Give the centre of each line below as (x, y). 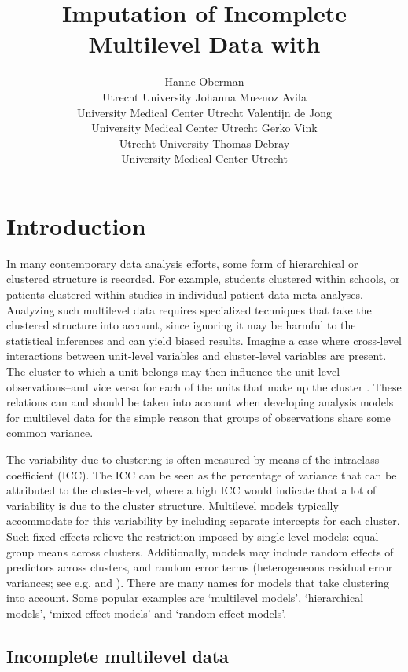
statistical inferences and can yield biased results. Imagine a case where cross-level (204, 340)
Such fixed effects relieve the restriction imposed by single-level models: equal (193, 536)
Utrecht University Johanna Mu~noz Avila (204, 96)
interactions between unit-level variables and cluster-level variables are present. (197, 356)
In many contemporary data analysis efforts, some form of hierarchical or (182, 263)
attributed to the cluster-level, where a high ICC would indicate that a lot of (191, 490)
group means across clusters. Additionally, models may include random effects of (200, 551)
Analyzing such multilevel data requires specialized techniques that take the (189, 309)
